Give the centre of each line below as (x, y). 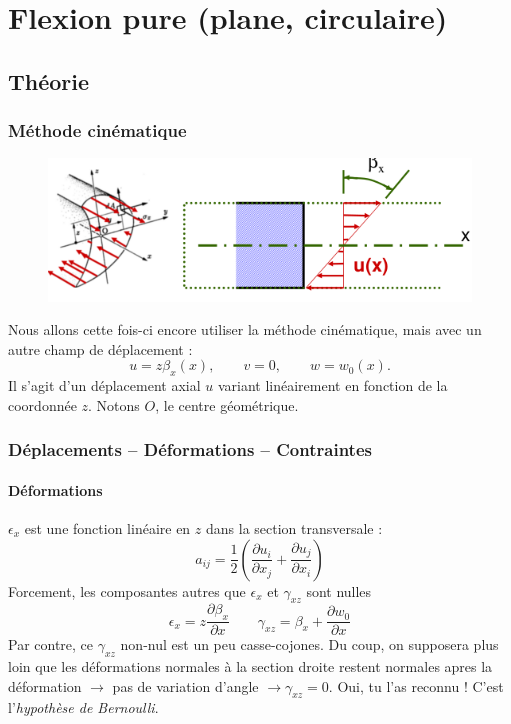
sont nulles (339, 590)
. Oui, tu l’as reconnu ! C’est (416, 685)
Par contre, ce (51, 644)
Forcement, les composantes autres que (127, 590)
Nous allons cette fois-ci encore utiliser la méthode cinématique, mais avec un (245, 329)
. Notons (114, 404)
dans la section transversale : (294, 527)
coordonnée (42, 404)
